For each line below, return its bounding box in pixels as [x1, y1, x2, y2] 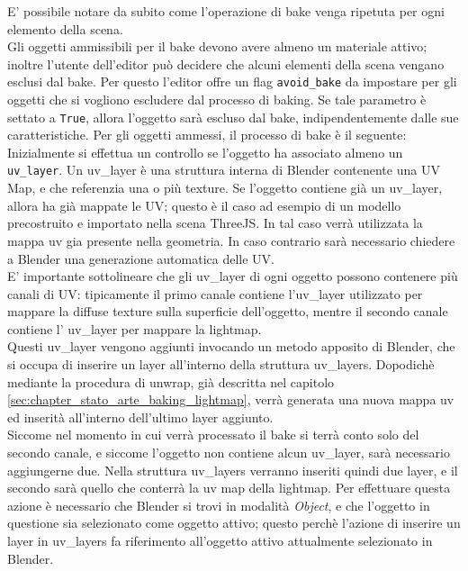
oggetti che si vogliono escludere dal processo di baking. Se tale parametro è [7, 90, 427, 109]
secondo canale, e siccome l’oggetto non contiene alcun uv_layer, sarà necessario [7, 443, 450, 462]
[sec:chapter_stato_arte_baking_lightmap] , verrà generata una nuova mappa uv [7, 390, 454, 409]
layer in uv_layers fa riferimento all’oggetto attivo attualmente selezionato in [7, 531, 433, 549]
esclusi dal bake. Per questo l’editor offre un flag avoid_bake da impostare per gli [7, 72, 457, 91]
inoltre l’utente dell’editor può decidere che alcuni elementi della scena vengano [7, 54, 445, 73]
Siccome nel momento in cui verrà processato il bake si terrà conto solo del [7, 425, 419, 444]
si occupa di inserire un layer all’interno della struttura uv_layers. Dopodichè [7, 355, 435, 374]
